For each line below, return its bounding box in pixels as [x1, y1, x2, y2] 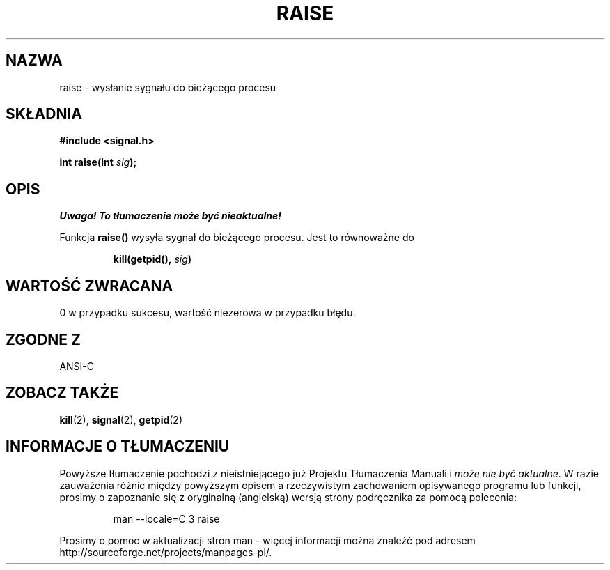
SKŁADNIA [6, 105, 82, 123]
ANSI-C [59, 360, 95, 372]
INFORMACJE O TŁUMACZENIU [6, 438, 230, 456]
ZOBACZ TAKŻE [6, 384, 119, 402]
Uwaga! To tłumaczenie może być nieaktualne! [59, 210, 282, 222]
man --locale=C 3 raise [113, 512, 220, 525]
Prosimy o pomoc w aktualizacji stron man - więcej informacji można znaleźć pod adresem [59, 534, 476, 546]
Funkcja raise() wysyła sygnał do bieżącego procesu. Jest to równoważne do [59, 231, 414, 244]
